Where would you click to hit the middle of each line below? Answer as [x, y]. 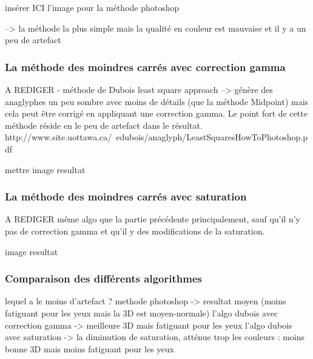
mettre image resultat [45, 169]
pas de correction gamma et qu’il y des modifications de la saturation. [135, 231]
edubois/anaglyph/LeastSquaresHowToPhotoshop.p [212, 137]
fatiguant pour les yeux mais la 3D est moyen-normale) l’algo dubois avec [142, 313]
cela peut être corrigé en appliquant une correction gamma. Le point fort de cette [156, 113]
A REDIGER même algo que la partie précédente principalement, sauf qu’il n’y [153, 219]
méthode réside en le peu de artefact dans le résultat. [104, 125]
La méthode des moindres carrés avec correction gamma [145, 67]
